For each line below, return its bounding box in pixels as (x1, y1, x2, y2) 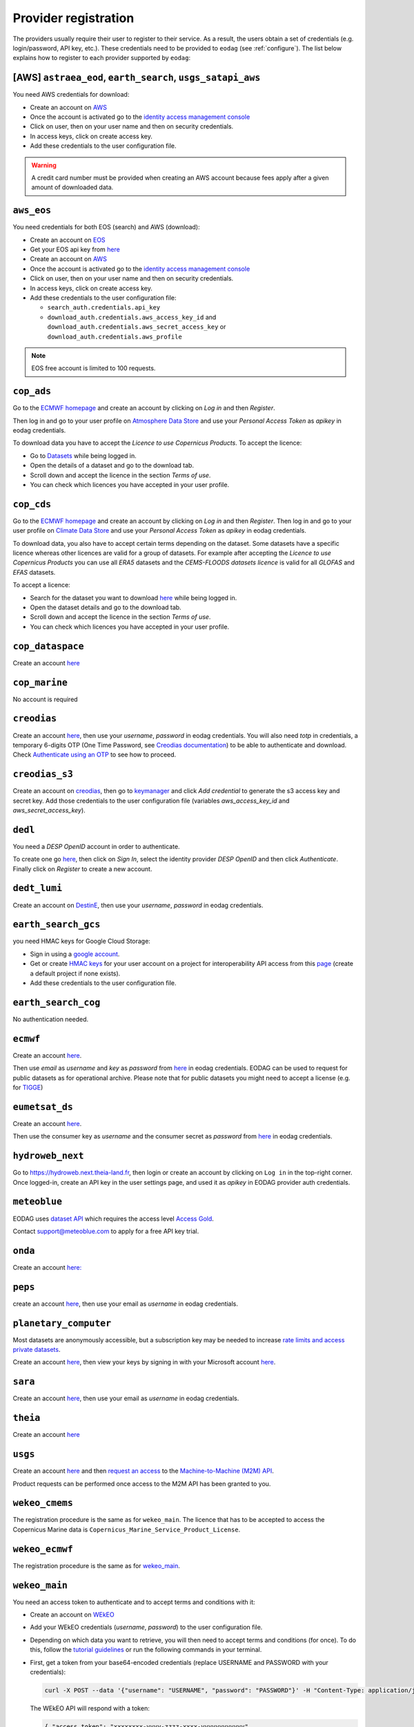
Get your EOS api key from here (30, 245, 120, 254)
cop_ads (12, 385, 52, 397)
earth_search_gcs (12, 919, 101, 931)
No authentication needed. (12, 1015, 89, 1023)
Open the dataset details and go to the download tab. (30, 603, 182, 611)
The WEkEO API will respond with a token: (30, 1704, 150, 1712)
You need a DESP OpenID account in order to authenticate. (12, 842, 180, 850)
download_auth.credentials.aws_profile (47, 332, 182, 341)
